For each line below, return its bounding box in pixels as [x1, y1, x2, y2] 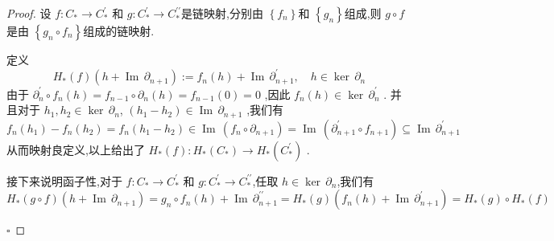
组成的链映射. [83, 22, 155, 39]
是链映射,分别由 [181, 5, 263, 21]
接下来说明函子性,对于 [6, 172, 122, 189]
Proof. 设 [6, 5, 52, 21]
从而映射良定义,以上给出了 [6, 141, 145, 157]
